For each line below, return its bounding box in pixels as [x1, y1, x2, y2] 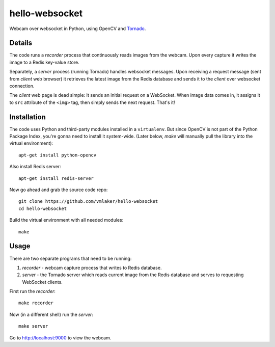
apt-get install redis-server [18, 175, 94, 181]
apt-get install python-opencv [18, 152, 97, 158]
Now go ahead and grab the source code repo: [9, 186, 108, 193]
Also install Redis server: [9, 164, 61, 170]
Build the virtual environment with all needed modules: [9, 217, 124, 223]
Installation [9, 113, 46, 121]
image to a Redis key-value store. [9, 59, 79, 65]
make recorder [18, 300, 53, 306]
